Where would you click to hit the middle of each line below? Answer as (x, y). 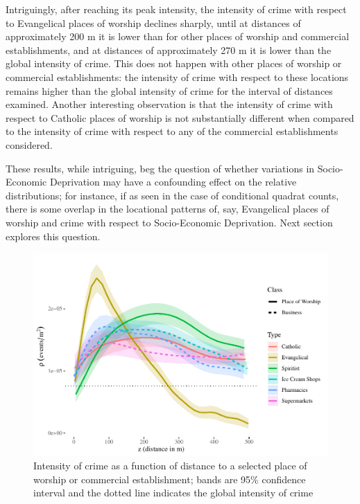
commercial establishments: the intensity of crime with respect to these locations (177, 76)
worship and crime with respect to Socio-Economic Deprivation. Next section (169, 222)
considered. (29, 144)
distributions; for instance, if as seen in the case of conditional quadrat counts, (172, 195)
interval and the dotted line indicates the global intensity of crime (173, 493)
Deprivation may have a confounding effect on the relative (173, 182)
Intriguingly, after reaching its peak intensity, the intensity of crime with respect (176, 9)
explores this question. (53, 236)
